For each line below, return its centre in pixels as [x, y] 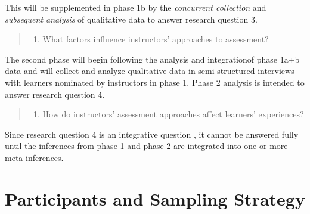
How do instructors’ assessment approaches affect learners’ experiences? [173, 114]
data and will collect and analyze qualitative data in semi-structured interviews [150, 71]
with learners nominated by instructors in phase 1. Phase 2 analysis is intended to [155, 82]
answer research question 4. [55, 94]
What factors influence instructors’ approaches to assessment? [156, 39]
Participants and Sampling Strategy [155, 198]
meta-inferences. [34, 157]
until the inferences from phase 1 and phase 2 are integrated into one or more [146, 146]
